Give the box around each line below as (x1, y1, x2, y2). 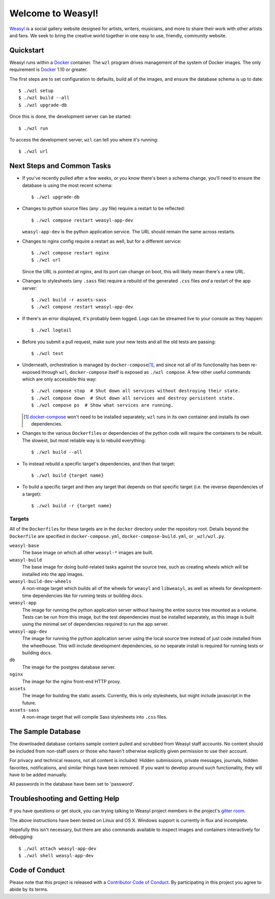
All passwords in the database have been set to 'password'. (9, 781, 134, 787)
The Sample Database (9, 727, 81, 736)
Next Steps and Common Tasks (9, 161, 112, 171)
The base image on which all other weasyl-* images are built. (22, 550, 154, 556)
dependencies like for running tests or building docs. (32, 593, 144, 599)
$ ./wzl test (31, 350, 64, 356)
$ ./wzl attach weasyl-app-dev (18, 845, 97, 851)
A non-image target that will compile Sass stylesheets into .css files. (22, 714, 168, 720)
